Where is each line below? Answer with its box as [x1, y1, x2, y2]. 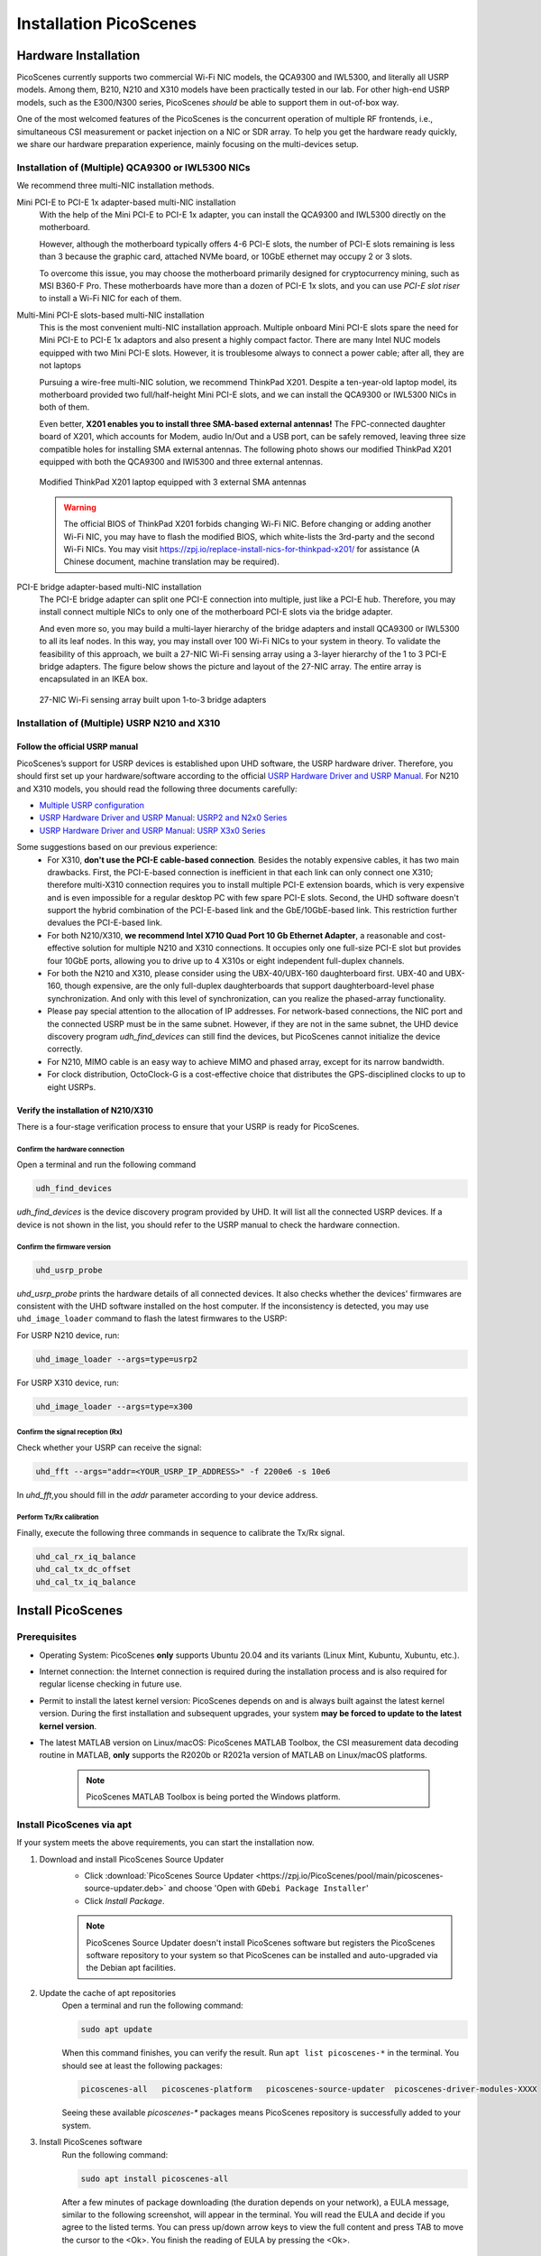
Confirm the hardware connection [16, 1144, 125, 1154]
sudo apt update [80, 2024, 153, 2035]
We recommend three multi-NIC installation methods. [16, 180, 215, 191]
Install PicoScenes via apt [16, 1818, 133, 1831]
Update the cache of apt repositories [39, 1987, 176, 1998]
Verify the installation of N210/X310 [16, 1105, 153, 1115]
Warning [63, 502, 96, 513]
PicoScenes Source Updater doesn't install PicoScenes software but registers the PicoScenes [86, 1937, 436, 1948]
